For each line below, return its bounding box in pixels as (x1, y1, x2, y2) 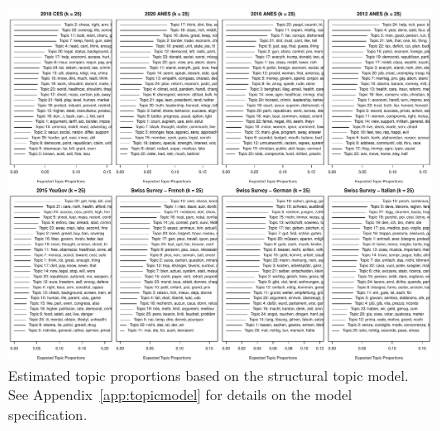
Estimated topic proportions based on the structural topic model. (8, 364, 409, 385)
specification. (8, 403, 88, 424)
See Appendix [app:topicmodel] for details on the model (8, 384, 352, 405)
